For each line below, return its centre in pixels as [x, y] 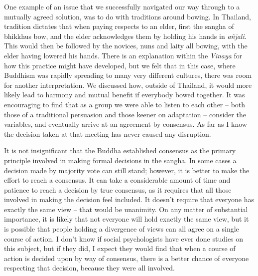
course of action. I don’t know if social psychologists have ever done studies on [124, 238]
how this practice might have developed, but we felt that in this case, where [120, 65]
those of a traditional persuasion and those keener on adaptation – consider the [125, 114]
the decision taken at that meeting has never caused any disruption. [108, 134]
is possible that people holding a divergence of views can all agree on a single [122, 229]
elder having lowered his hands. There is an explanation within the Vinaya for [123, 55]
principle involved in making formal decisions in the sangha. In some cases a [120, 160]
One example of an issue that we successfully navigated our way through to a [122, 6]
